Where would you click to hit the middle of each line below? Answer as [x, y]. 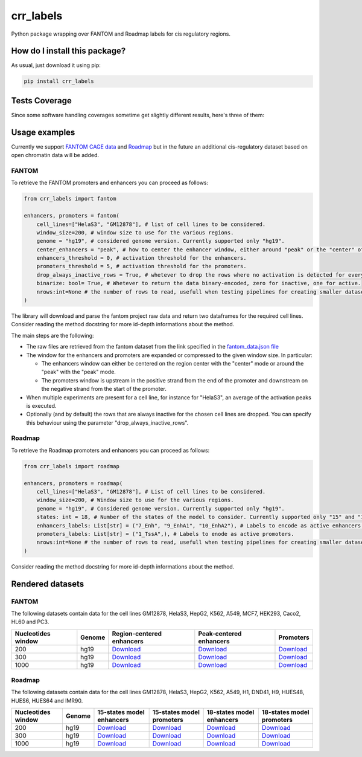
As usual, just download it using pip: [56, 65]
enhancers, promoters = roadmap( [73, 483]
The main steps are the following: [52, 335]
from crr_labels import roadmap [72, 466]
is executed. [41, 405]
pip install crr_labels [59, 81]
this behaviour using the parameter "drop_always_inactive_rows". [107, 422]
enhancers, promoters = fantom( [72, 216]
